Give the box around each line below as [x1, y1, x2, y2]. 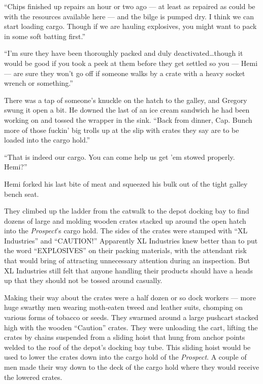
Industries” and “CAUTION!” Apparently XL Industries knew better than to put [4, 235, 258, 246]
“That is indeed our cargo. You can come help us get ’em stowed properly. [4, 151, 235, 162]
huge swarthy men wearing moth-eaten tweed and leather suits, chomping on [4, 302, 243, 312]
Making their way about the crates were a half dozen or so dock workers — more [4, 292, 256, 302]
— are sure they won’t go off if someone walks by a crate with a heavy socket [4, 67, 245, 78]
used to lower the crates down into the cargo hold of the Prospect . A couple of [4, 352, 247, 362]
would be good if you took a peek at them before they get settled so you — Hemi [4, 57, 258, 68]
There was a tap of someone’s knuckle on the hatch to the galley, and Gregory [4, 94, 247, 105]
